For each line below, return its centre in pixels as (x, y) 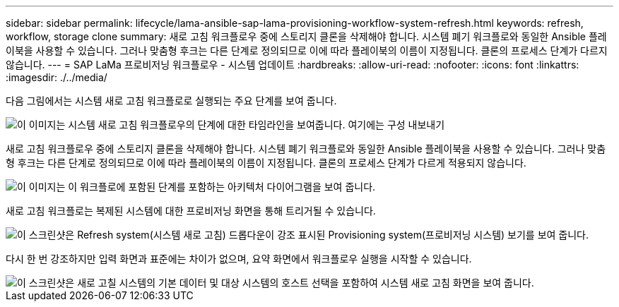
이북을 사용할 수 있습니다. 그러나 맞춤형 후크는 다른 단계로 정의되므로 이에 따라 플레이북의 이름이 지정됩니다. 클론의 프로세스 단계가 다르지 (307, 50)
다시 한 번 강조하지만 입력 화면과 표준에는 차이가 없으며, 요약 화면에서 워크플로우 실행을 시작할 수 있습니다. (239, 259)
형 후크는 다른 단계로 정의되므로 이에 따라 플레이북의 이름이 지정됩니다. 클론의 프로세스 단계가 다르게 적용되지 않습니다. (266, 163)
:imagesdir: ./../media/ (57, 77)
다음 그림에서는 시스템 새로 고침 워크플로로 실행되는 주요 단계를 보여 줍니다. (171, 101)
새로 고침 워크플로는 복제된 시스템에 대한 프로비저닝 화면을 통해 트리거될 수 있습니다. (191, 211)
